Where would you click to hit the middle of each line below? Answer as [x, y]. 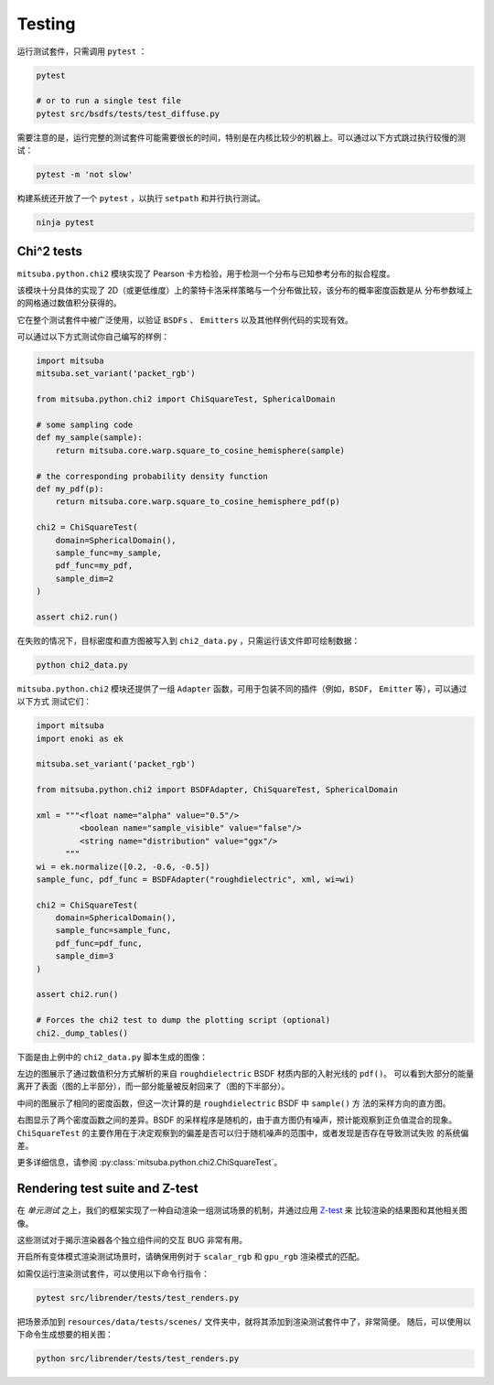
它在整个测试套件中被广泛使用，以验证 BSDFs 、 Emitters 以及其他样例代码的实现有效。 [185, 319]
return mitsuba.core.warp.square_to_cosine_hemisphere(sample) [200, 450]
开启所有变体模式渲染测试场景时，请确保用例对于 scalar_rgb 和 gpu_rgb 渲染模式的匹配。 [191, 1257]
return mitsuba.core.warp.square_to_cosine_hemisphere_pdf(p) [198, 502]
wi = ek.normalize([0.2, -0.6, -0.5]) [123, 866]
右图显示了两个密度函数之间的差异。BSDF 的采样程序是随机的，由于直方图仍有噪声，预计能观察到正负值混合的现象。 [237, 1120]
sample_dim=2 [85, 578]
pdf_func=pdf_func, [99, 943]
